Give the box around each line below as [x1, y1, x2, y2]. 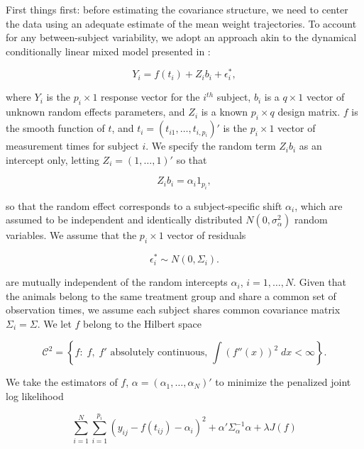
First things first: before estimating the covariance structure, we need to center [6, 2, 348, 16]
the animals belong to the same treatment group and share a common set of [6, 288, 336, 303]
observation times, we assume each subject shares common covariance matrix [6, 302, 341, 317]
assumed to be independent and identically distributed [6, 212, 243, 227]
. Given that [293, 275, 346, 289]
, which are [294, 198, 343, 213]
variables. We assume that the [6, 228, 137, 243]
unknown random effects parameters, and [6, 104, 185, 119]
